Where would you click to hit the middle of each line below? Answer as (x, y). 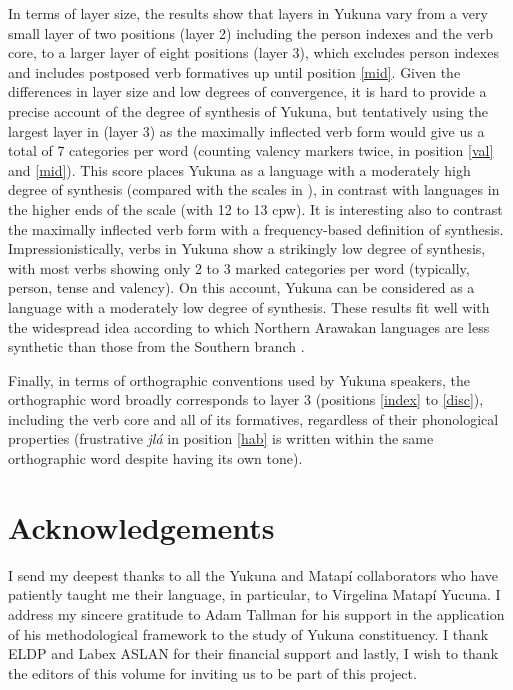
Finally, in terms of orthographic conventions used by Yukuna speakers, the (239, 379)
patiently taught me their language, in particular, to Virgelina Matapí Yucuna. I (254, 594)
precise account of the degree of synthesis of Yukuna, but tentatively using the (248, 110)
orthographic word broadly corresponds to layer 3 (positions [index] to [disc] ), (246, 399)
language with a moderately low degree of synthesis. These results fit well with (249, 306)
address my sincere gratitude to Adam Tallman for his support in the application (256, 613)
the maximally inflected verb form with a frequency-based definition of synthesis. (256, 228)
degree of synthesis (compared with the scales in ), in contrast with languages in (254, 189)
